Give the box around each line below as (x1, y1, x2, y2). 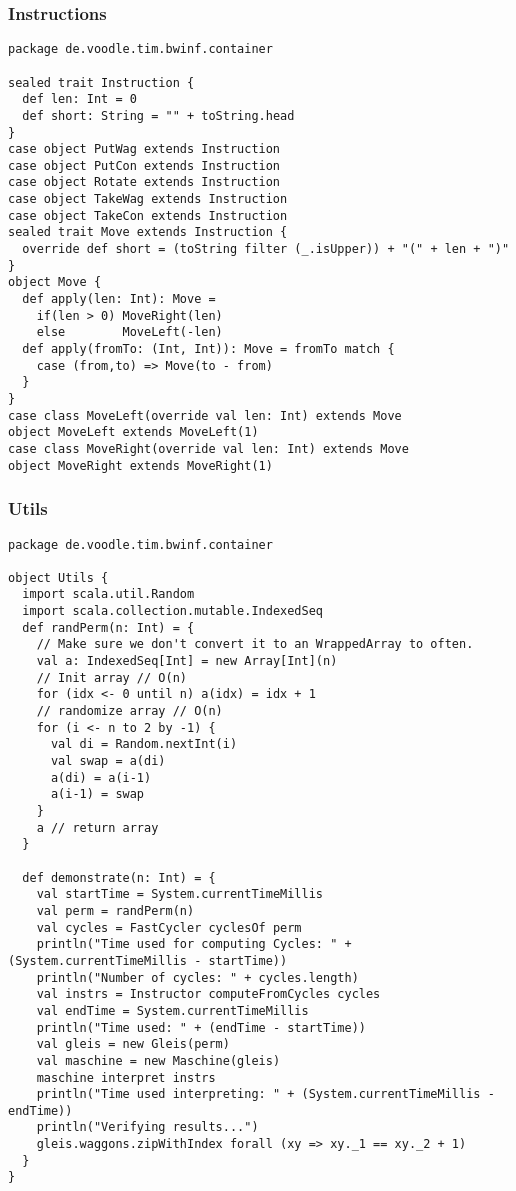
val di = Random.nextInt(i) (50, 737, 238, 752)
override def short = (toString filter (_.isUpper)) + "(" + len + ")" (22, 242, 510, 257)
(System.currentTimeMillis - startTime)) (8, 953, 288, 968)
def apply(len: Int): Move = (22, 292, 216, 307)
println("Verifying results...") (36, 1120, 259, 1135)
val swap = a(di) (50, 754, 166, 769)
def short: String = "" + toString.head (22, 108, 295, 123)
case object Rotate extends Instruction (8, 175, 281, 190)
